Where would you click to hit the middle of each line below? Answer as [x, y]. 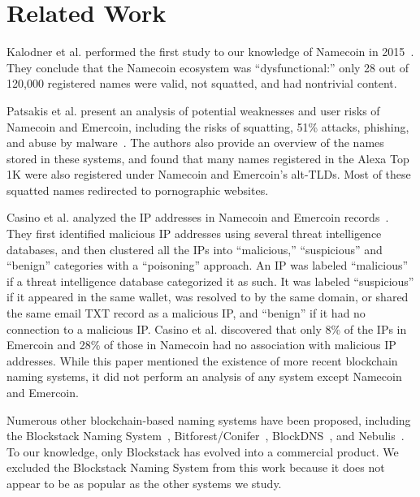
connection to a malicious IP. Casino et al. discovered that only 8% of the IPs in [207, 328]
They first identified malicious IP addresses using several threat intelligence [194, 233]
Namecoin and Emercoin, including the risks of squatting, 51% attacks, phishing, [208, 126]
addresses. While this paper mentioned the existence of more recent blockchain [202, 360]
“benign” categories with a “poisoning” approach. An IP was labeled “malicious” [208, 265]
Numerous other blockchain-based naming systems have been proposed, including [209, 419]
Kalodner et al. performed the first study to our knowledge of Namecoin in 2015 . [210, 52]
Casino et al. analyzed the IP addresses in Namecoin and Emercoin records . [198, 217]
